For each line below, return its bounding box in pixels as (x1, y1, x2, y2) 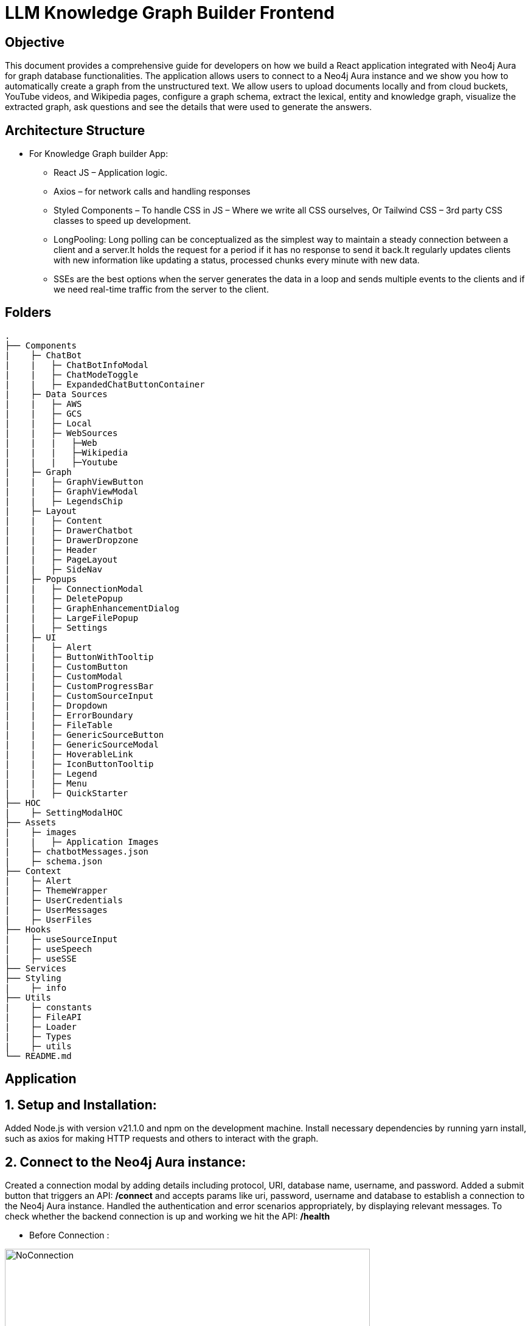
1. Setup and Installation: (5, 1097, 157, 1113)
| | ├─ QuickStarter (5, 788, 128, 798)
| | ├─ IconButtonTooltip (5, 758, 154, 769)
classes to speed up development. (54, 215, 191, 226)
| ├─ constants (5, 1002, 92, 1012)
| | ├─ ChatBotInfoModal (5, 359, 149, 370)
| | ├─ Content (5, 515, 103, 526)
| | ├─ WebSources (5, 428, 118, 438)
